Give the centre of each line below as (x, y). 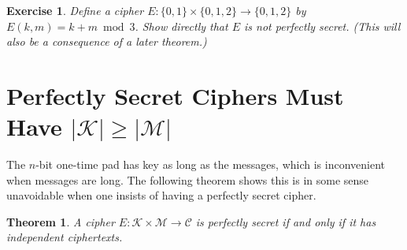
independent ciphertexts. (65, 237)
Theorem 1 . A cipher (61, 221)
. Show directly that (181, 26)
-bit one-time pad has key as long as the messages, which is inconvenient (210, 164)
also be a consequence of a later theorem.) (107, 41)
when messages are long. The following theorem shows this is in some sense (188, 179)
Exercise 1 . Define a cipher (75, 10)
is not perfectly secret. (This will (322, 26)
